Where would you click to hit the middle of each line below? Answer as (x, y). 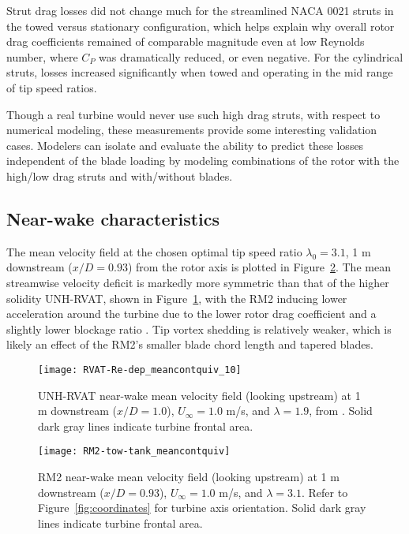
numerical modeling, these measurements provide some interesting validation (192, 130)
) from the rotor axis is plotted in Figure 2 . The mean (259, 267)
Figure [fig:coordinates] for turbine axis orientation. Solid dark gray (202, 508)
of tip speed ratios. (52, 87)
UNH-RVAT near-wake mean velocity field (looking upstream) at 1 (199, 395)
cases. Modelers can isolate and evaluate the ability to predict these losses (185, 145)
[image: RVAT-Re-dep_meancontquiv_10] (140, 370)
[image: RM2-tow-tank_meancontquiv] (134, 452)
